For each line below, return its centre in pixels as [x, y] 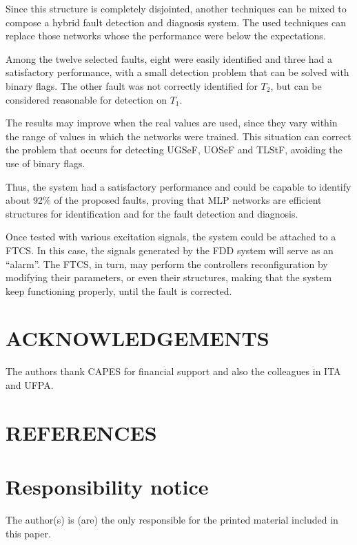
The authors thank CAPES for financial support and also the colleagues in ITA [173, 371]
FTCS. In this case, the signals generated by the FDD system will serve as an [170, 250]
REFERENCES [81, 432]
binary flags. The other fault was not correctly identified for [132, 85]
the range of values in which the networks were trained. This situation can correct [178, 136]
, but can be [296, 85]
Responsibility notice [107, 487]
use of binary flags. [45, 163]
